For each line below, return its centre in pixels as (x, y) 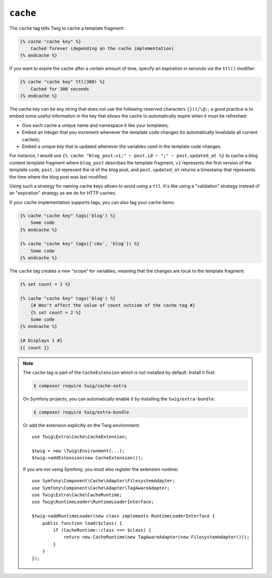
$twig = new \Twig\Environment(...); (79, 451)
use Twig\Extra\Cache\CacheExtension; (80, 437)
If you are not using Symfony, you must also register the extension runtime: (101, 469)
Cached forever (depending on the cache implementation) (102, 48)
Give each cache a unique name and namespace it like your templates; (95, 125)
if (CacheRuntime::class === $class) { (102, 530)
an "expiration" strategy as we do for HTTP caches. (63, 193)
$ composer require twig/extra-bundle (81, 412)
